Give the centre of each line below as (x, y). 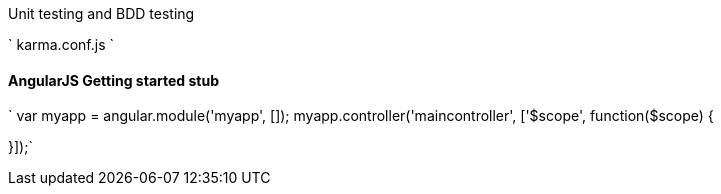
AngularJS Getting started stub (113, 80)
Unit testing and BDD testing (101, 13)
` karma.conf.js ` (61, 44)
